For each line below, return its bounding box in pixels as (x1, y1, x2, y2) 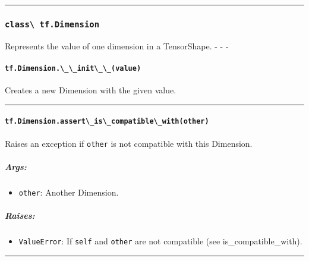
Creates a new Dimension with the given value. (5, 84, 176, 96)
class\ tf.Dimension (5, 19, 100, 29)
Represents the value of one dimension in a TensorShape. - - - (5, 39, 229, 52)
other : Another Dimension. (18, 185, 119, 198)
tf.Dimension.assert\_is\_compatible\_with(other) (5, 117, 209, 126)
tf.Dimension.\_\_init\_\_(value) (5, 64, 141, 73)
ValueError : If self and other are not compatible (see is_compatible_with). (18, 235, 302, 247)
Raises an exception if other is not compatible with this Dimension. (5, 137, 253, 149)
